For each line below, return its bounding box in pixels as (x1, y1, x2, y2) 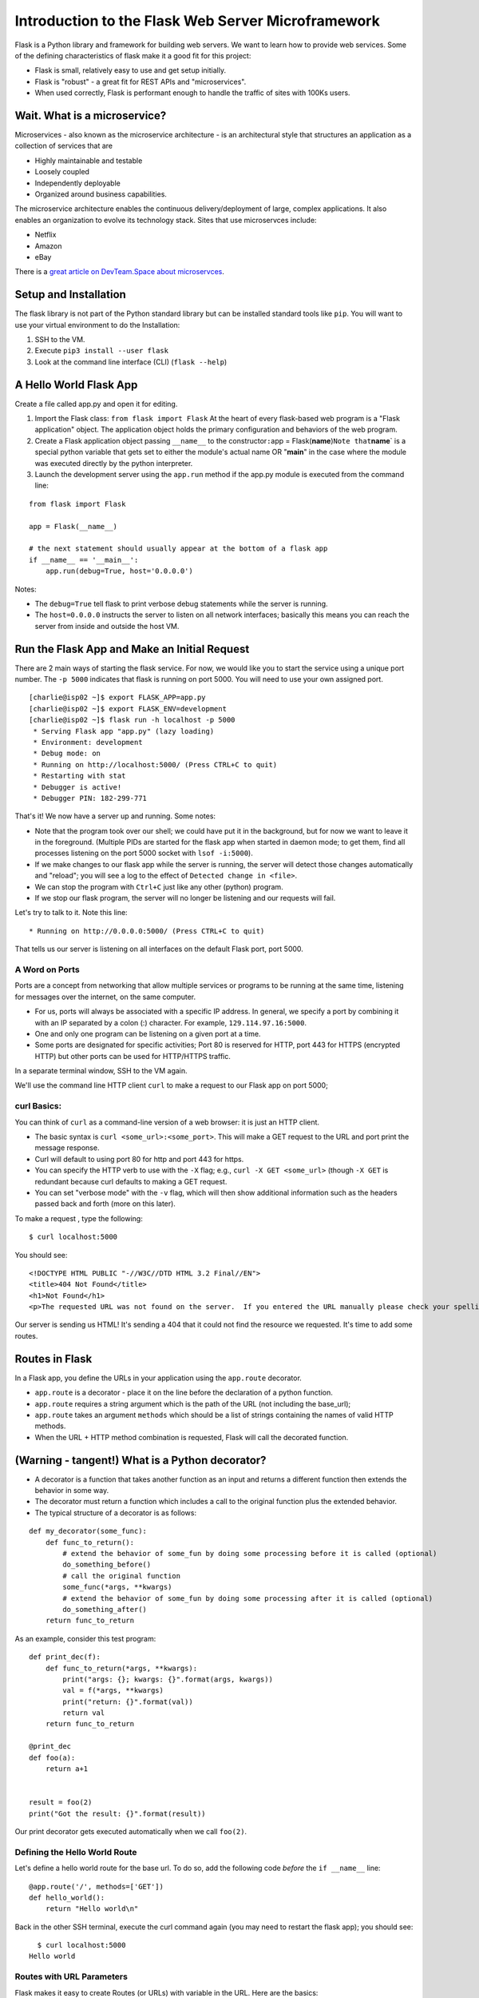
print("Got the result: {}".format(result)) (29, 1809, 207, 1818)
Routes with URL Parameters (14, 1971, 128, 1982)
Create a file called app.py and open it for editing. (14, 399, 178, 408)
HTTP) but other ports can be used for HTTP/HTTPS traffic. (34, 1051, 232, 1061)
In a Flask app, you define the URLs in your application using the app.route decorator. (14, 1373, 303, 1383)
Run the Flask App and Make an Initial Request (14, 642, 250, 655)
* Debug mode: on (33, 749, 101, 758)
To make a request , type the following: (14, 1213, 143, 1223)
